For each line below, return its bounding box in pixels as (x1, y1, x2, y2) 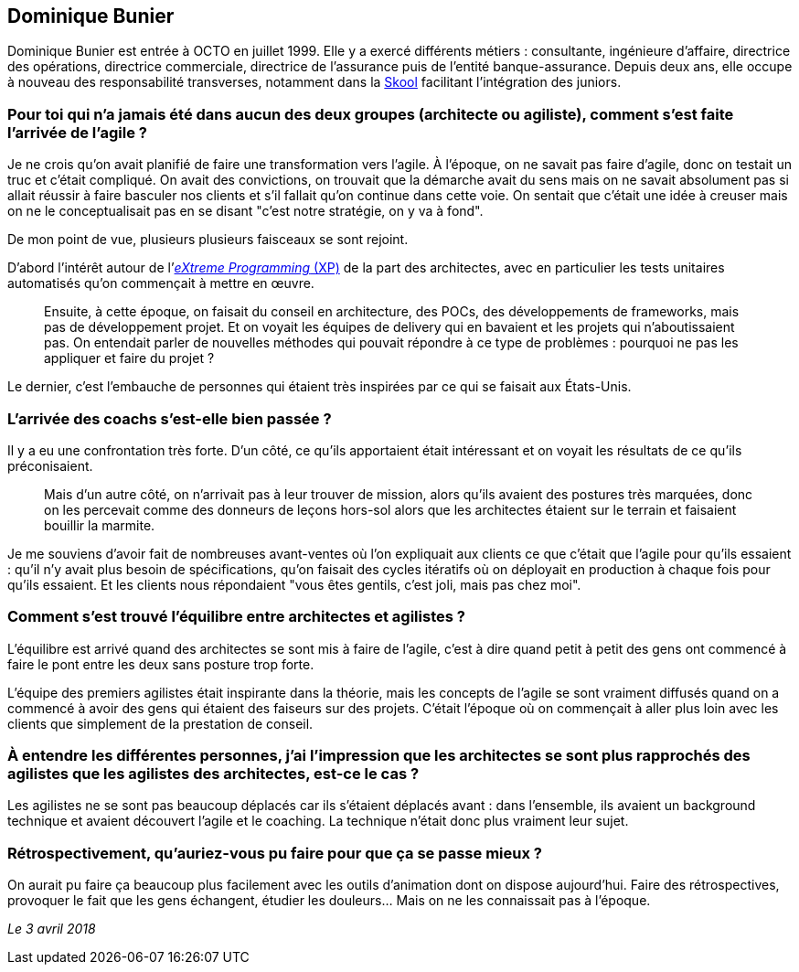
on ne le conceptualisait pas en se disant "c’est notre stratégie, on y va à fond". (7, 203, 484, 219)
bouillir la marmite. (44, 517, 155, 533)
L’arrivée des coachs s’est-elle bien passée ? (7, 409, 332, 428)
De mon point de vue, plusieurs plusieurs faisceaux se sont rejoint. (7, 231, 409, 248)
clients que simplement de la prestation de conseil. (7, 715, 314, 732)
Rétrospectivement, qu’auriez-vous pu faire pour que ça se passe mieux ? (7, 843, 542, 862)
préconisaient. (7, 457, 93, 474)
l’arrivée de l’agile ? (7, 123, 147, 142)
